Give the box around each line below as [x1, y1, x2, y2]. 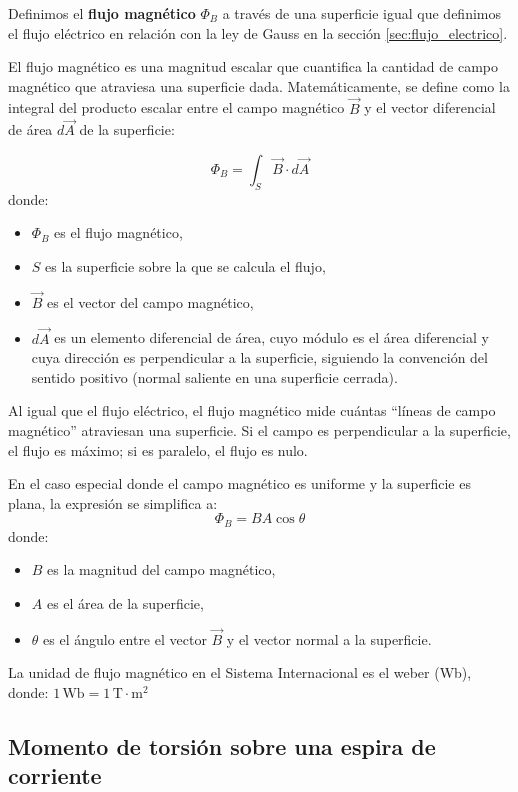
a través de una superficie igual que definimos [222, 3, 502, 23]
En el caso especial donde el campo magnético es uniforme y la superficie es [8, 473, 471, 494]
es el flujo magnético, [54, 222, 183, 243]
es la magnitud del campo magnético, [47, 559, 276, 580]
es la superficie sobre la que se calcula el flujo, [45, 255, 326, 276]
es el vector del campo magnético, [47, 291, 254, 312]
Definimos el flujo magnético [8, 3, 196, 23]
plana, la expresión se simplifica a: [8, 492, 218, 513]
